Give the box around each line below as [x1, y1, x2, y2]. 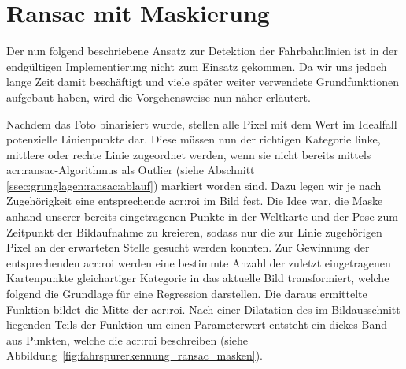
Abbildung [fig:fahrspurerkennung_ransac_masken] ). [6, 347, 263, 363]
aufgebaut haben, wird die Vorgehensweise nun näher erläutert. [6, 88, 311, 105]
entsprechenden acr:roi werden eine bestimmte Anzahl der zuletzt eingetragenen [6, 254, 391, 270]
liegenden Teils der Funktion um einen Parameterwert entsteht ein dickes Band [6, 316, 387, 333]
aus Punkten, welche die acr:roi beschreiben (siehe [6, 331, 248, 348]
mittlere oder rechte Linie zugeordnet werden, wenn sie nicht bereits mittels [6, 146, 371, 162]
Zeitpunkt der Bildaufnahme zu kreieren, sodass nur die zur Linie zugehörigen [6, 223, 382, 240]
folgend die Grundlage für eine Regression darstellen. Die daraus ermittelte [6, 285, 367, 302]
